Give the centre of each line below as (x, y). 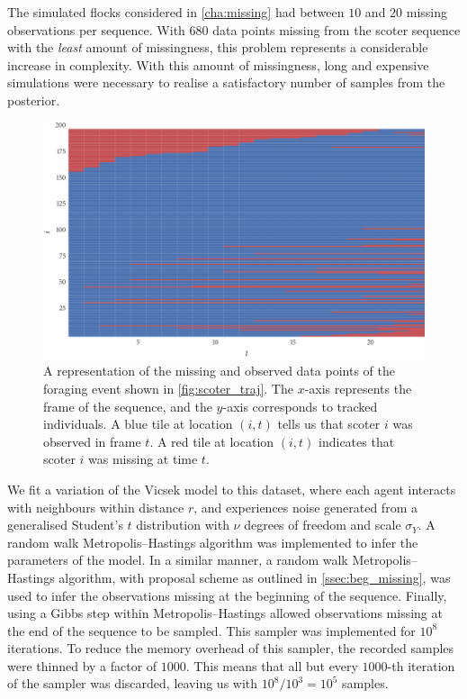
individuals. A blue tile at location (138, 424)
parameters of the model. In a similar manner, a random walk (178, 560)
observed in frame (92, 441)
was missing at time (143, 459)
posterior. (34, 100)
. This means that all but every (272, 665)
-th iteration (421, 665)
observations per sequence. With (96, 29)
